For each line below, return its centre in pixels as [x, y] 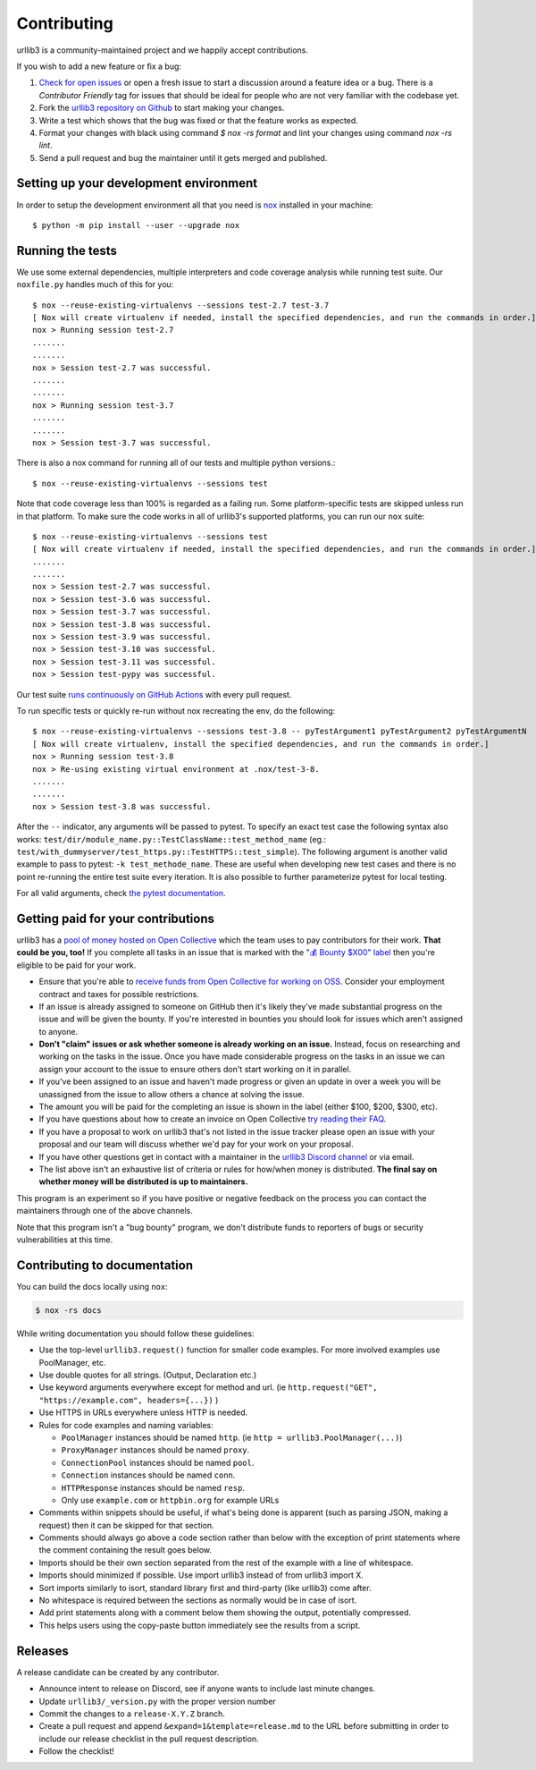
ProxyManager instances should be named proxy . [155, 1450]
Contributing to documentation [105, 1265]
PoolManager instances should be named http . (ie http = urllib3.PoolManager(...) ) [232, 1437]
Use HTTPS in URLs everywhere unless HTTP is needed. [143, 1412]
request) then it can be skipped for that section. [126, 1525]
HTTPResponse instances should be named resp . [153, 1487]
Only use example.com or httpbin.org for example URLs [170, 1500]
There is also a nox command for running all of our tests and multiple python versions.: [176, 463]
